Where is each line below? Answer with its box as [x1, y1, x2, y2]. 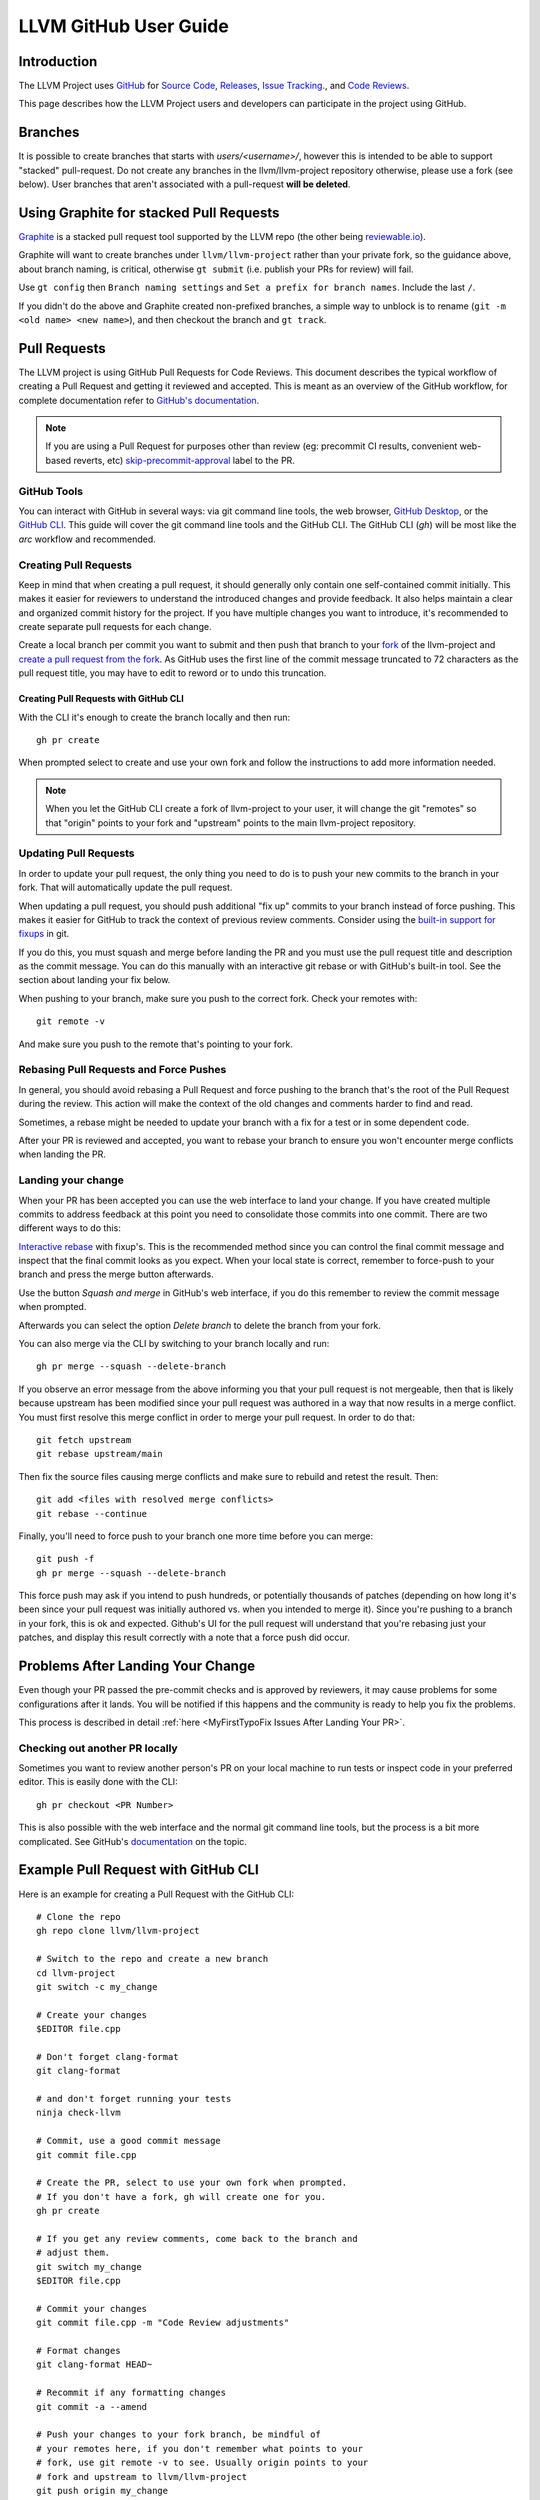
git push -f [36, 1553, 95, 1565]
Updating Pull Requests [18, 846, 135, 860]
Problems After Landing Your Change [18, 1658, 255, 1675]
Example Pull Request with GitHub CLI [18, 1861, 259, 1879]
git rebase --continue [36, 1508, 148, 1519]
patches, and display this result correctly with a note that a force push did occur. [18, 1631, 350, 1644]
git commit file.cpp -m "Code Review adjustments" [36, 2317, 290, 2329]
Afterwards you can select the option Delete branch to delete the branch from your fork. [18, 1319, 382, 1331]
